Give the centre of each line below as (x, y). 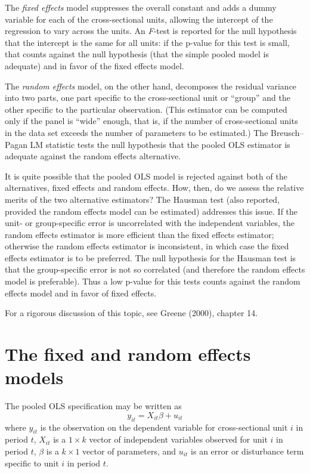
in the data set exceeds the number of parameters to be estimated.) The (137, 132)
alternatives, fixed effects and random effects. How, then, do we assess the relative (154, 188)
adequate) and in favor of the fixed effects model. (94, 65)
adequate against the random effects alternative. (93, 156)
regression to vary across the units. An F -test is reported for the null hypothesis (151, 31)
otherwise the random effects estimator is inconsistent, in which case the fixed (147, 246)
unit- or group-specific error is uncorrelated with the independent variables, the (150, 223)
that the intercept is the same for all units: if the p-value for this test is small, (147, 42)
